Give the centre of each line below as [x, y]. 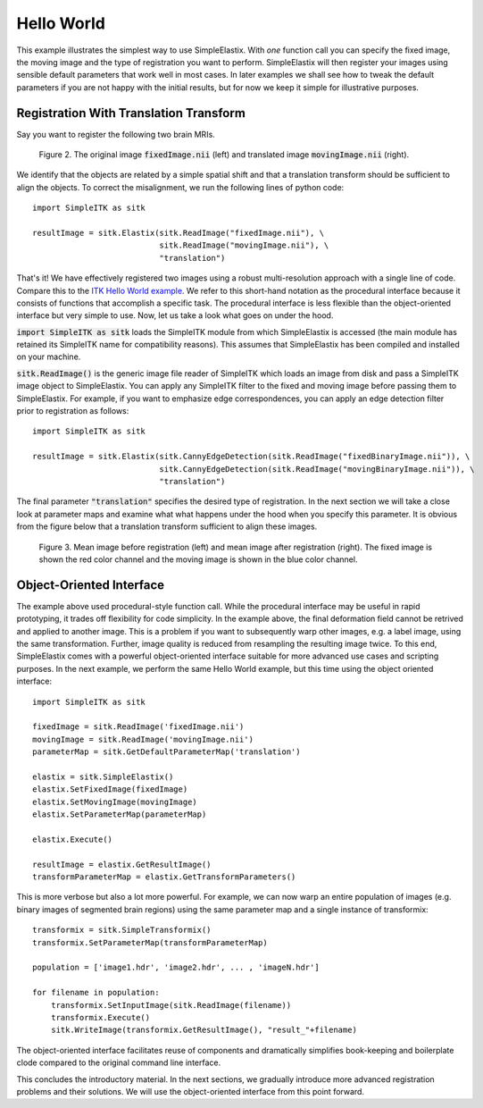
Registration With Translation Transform [131, 113]
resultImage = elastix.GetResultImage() [122, 864]
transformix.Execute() [100, 1017]
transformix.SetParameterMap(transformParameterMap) [150, 942]
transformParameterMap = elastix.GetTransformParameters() [164, 877]
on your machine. [49, 357]
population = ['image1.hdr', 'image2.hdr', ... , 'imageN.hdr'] [176, 968]
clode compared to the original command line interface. [119, 1062]
